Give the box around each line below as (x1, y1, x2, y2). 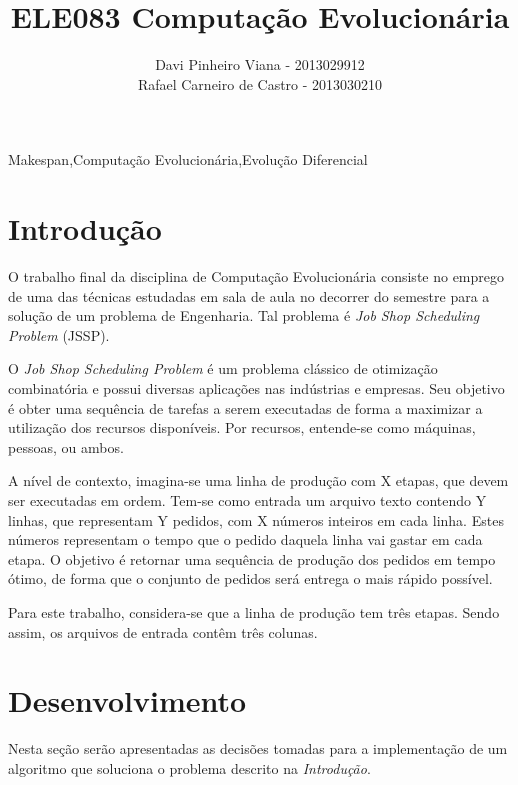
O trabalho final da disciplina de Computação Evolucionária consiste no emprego (8, 266, 505, 287)
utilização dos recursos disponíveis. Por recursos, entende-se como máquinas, (8, 417, 476, 438)
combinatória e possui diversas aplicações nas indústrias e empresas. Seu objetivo (8, 378, 505, 398)
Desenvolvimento (8, 680, 247, 721)
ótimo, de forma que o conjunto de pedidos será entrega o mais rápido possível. (8, 568, 493, 589)
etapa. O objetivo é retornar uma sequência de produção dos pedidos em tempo (8, 548, 496, 569)
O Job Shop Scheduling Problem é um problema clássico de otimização (8, 358, 438, 379)
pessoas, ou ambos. (8, 436, 124, 457)
